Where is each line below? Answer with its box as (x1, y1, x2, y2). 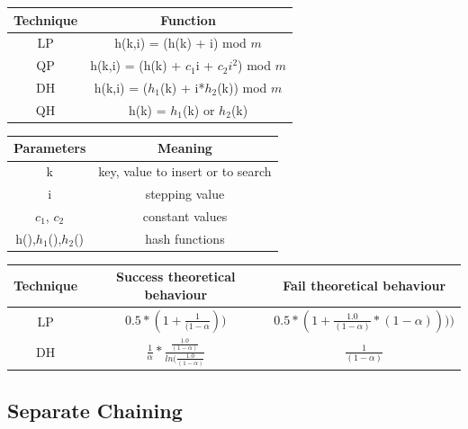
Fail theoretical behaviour (283, 276, 446, 295)
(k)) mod (217, 78, 267, 97)
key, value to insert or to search (98, 162, 272, 181)
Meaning (157, 139, 212, 157)
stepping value (145, 184, 225, 203)
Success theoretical (116, 267, 236, 286)
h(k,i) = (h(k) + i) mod (114, 33, 247, 52)
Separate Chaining (7, 396, 183, 424)
